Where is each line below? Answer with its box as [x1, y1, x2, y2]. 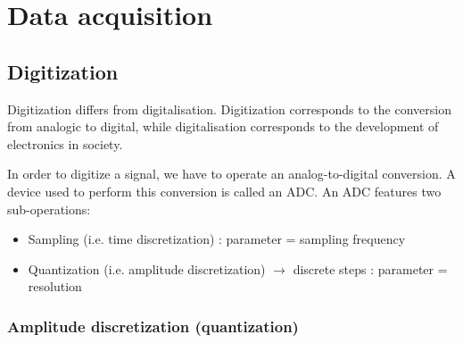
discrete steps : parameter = [293, 259, 448, 278]
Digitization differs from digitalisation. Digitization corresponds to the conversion [7, 99, 452, 118]
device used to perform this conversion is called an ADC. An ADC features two [7, 181, 442, 200]
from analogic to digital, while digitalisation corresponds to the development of [7, 117, 439, 136]
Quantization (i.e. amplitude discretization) [28, 259, 266, 278]
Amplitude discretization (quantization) [7, 314, 299, 337]
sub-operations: [7, 199, 91, 218]
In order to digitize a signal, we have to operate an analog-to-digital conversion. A [7, 164, 456, 183]
